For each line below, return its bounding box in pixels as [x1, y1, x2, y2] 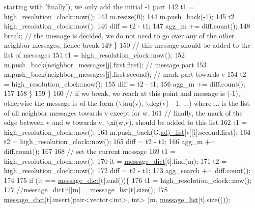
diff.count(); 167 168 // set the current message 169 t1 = [4, 146, 176, 156]
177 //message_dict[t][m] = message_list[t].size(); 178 [4, 184, 168, 195]
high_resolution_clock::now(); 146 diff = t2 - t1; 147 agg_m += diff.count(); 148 [4, 21, 251, 31]
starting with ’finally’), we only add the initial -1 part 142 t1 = [4, 1, 195, 11]
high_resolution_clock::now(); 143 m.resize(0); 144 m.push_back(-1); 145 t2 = [4, 11, 242, 21]
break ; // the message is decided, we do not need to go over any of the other [4, 30, 235, 40]
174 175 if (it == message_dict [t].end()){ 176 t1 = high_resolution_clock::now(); [4, 175, 252, 185]
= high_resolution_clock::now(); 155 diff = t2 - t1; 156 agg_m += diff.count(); [4, 78, 245, 89]
